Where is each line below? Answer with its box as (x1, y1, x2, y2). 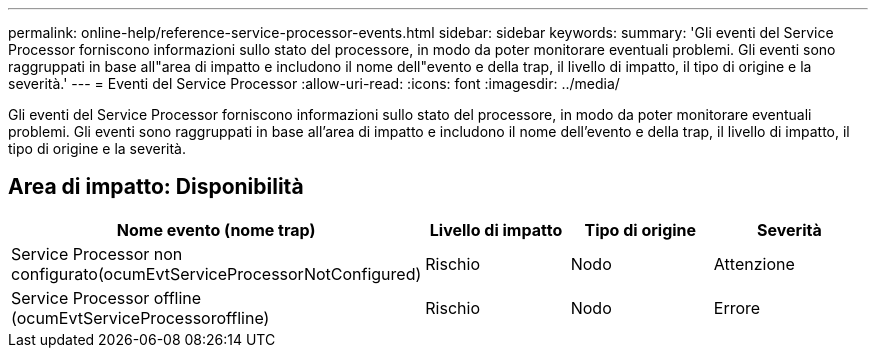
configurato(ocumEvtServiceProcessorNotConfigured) (11, 263, 422, 284)
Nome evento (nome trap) (116, 219, 316, 240)
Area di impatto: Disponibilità (8, 174, 304, 200)
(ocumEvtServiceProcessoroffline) (11, 307, 270, 328)
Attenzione (713, 253, 795, 274)
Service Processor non (11, 243, 183, 264)
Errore (713, 297, 761, 318)
